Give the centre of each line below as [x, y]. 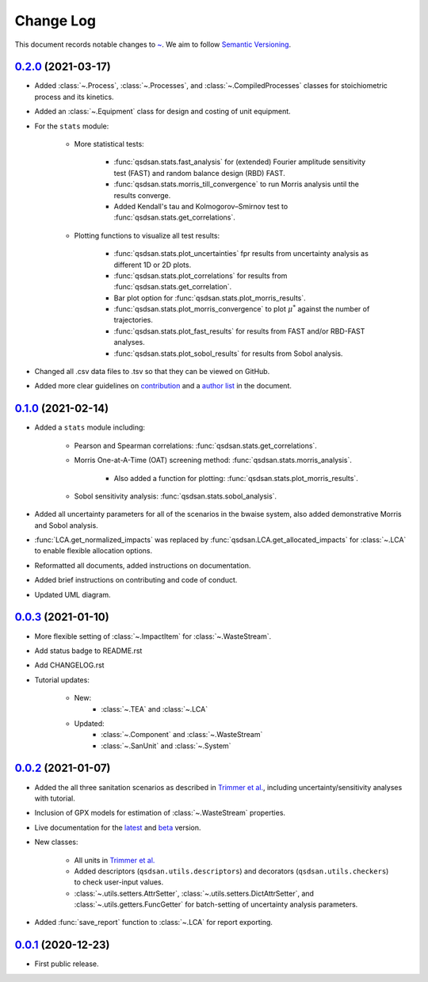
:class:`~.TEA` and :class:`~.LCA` [155, 709]
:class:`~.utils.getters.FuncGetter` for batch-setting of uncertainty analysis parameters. [216, 904]
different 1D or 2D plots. [153, 265]
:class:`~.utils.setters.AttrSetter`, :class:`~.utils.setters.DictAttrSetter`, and [194, 893]
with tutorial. [55, 798]
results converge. [142, 195]
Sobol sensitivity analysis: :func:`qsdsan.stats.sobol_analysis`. [176, 496]
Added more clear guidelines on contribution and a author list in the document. [163, 386]
